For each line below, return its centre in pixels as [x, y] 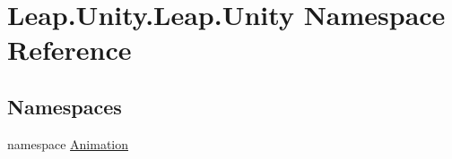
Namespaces [65, 106]
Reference [70, 50]
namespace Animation [68, 143]
